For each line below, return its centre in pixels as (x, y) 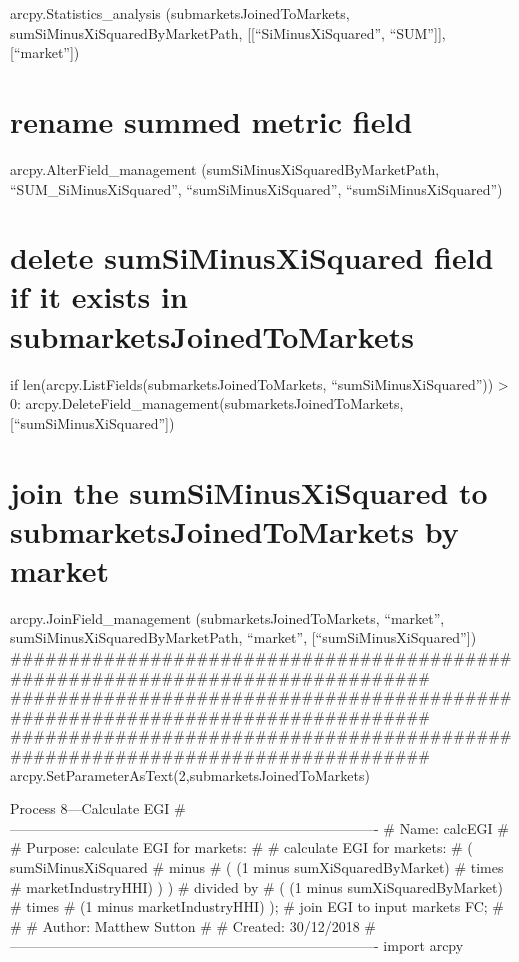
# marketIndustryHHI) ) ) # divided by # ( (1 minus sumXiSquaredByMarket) (256, 886)
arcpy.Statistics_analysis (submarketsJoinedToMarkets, (180, 13)
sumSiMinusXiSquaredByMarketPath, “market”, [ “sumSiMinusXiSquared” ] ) (243, 637)
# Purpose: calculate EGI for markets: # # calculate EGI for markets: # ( (241, 847)
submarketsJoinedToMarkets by (234, 530)
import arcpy (423, 945)
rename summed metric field (211, 120)
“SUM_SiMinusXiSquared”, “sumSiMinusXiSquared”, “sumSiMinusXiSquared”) (256, 188)
